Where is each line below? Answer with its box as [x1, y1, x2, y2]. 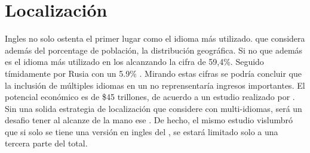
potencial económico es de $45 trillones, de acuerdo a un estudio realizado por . [5, 90, 295, 103]
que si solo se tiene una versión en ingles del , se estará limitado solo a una [5, 125, 278, 138]
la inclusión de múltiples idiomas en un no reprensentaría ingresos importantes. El [5, 79, 305, 91]
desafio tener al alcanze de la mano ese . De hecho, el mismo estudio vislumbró [5, 114, 293, 126]
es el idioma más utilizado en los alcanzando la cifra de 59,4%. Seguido [5, 55, 264, 68]
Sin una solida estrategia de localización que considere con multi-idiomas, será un [5, 102, 302, 114]
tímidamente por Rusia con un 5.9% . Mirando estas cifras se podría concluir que [5, 67, 302, 79]
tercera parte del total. [5, 137, 88, 149]
